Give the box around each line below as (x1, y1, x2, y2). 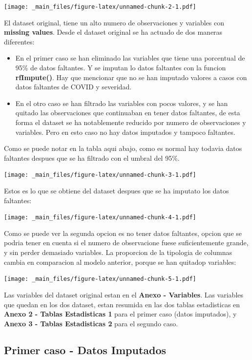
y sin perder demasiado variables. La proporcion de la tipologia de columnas (4, 247, 232, 257)
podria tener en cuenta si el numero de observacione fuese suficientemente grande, (4, 237, 249, 248)
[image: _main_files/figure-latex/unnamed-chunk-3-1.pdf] (4, 171, 196, 179)
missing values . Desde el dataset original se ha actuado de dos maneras (4, 27, 223, 37)
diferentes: (4, 36, 35, 46)
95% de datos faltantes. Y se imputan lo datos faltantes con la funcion (15, 63, 226, 73)
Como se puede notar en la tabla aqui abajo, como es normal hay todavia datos (4, 143, 242, 153)
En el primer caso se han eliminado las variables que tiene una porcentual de (15, 53, 245, 63)
